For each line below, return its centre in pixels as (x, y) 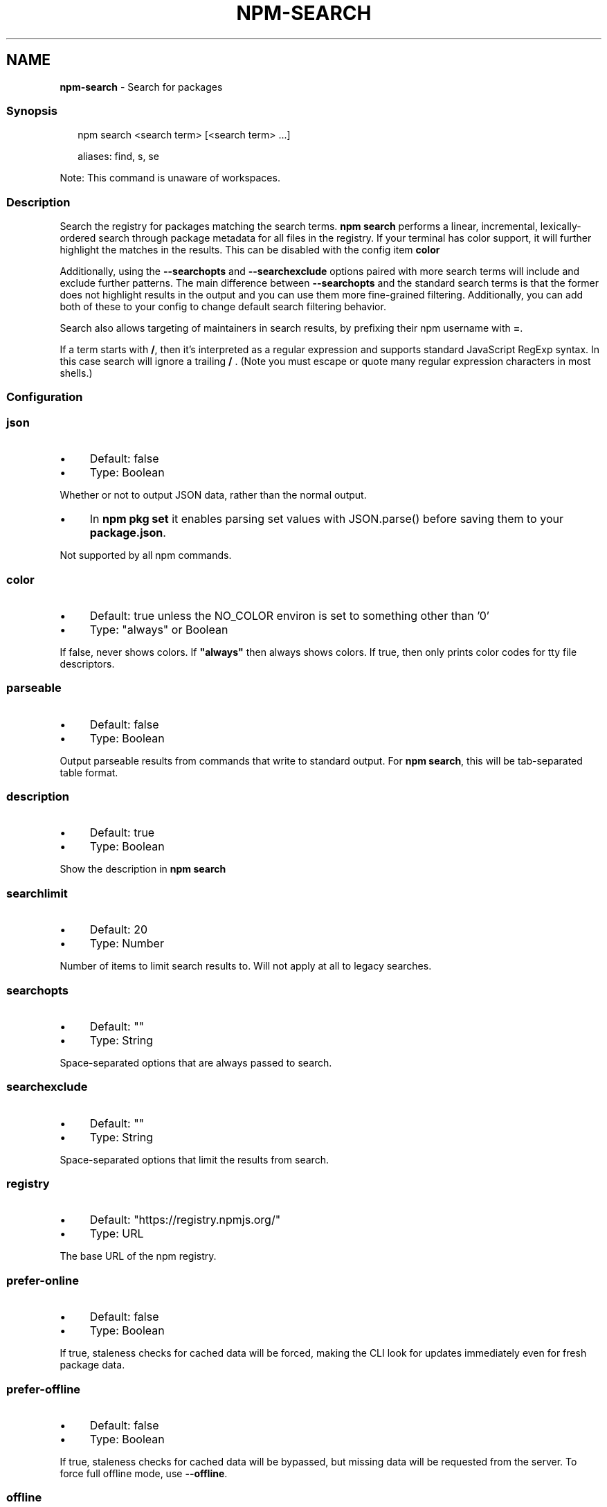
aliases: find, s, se (118, 157)
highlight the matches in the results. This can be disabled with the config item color (250, 250)
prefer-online (43, 1280)
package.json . (128, 533)
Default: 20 (118, 930)
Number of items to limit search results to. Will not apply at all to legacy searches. (246, 966)
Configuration (45, 397)
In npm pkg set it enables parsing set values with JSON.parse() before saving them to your (326, 519)
